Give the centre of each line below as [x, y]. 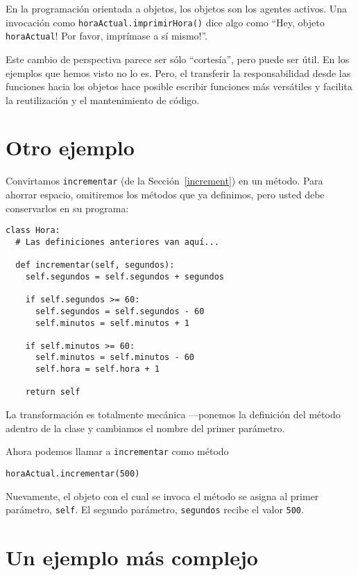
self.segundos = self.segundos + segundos [125, 276]
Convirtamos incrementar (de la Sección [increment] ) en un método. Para [164, 181]
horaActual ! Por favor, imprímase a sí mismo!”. [107, 36]
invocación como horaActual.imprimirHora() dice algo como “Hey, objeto [165, 22]
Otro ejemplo [70, 147]
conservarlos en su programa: [67, 208]
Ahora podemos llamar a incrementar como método [117, 451]
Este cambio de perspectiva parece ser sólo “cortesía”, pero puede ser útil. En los [178, 59]
